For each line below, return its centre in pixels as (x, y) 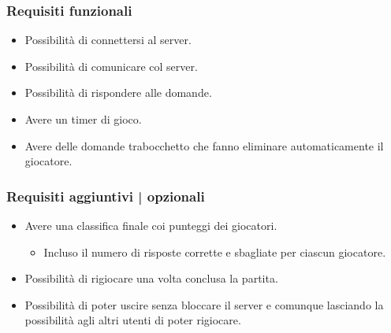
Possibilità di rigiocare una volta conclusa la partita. (151, 278)
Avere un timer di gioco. (83, 119)
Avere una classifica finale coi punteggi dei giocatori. (151, 225)
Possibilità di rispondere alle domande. (118, 92)
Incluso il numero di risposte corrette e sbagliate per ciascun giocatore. (215, 252)
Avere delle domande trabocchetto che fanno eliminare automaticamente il (204, 145)
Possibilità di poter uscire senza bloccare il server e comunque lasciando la (204, 304)
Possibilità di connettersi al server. (108, 40)
